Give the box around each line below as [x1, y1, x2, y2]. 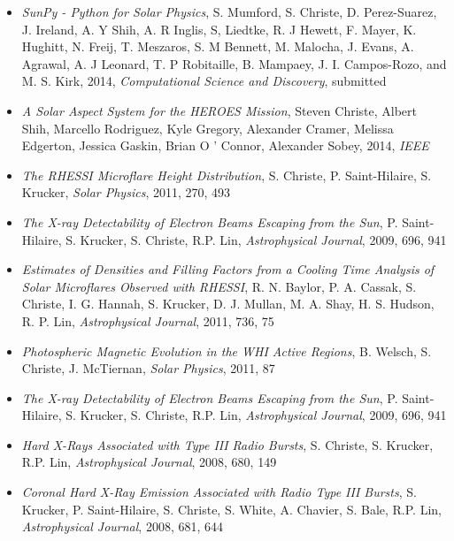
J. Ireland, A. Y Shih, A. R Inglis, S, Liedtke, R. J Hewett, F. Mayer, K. [21, 19, 417, 38]
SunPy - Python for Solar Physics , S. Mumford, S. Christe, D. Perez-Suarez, [21, 3, 437, 20]
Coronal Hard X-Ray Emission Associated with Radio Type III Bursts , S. [21, 483, 417, 501]
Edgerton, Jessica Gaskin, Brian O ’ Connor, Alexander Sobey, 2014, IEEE [21, 136, 429, 155]
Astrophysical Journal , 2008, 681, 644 [21, 517, 224, 536]
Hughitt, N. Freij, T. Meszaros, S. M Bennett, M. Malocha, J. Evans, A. [21, 37, 414, 56]
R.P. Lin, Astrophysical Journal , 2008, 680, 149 [21, 453, 277, 471]
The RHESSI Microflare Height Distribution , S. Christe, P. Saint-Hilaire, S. [21, 165, 432, 184]
